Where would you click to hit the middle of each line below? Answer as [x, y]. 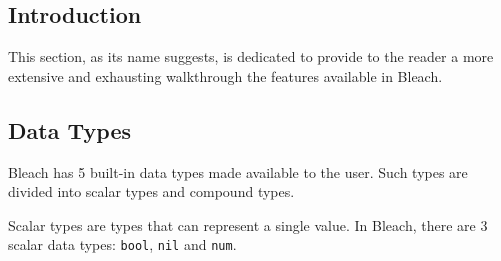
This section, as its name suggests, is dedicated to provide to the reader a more [251, 56]
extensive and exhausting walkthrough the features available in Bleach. [225, 75]
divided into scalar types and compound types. [151, 191]
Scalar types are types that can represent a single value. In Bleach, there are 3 [248, 224]
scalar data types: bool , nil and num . [122, 244]
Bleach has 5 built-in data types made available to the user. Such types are [238, 171]
